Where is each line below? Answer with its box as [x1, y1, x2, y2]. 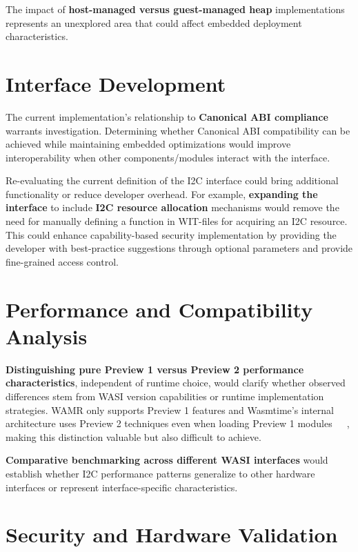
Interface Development [6, 69, 226, 97]
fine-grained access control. [6, 254, 119, 268]
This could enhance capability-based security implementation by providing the [6, 227, 337, 241]
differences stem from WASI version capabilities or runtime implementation [6, 388, 324, 403]
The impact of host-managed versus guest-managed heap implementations [6, 2, 345, 16]
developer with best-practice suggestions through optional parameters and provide [6, 241, 353, 255]
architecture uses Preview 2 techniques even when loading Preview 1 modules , [6, 416, 350, 431]
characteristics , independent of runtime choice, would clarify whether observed [6, 375, 346, 390]
